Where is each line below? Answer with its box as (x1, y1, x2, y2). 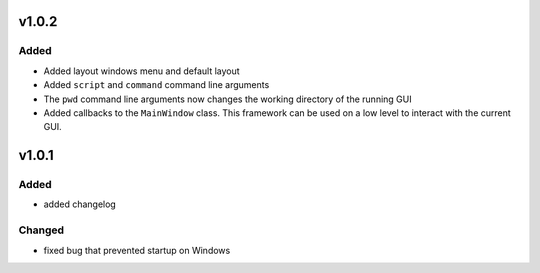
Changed (18, 223, 65, 237)
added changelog (43, 198, 117, 210)
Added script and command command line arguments (43, 79, 270, 91)
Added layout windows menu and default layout (43, 65, 240, 77)
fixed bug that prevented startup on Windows (43, 244, 231, 256)
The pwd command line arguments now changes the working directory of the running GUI (43, 93, 412, 105)
